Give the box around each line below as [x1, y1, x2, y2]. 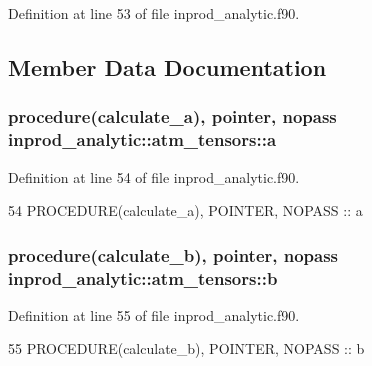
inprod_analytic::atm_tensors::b [8, 265, 278, 290]
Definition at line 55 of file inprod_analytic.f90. [8, 304, 300, 325]
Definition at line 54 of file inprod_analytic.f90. [8, 166, 300, 187]
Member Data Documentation [8, 51, 327, 82]
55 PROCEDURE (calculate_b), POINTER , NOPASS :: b [8, 338, 365, 359]
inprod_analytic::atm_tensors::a [8, 127, 277, 152]
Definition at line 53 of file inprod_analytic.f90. [8, 3, 300, 23]
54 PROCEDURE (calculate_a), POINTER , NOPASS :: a [8, 200, 363, 221]
